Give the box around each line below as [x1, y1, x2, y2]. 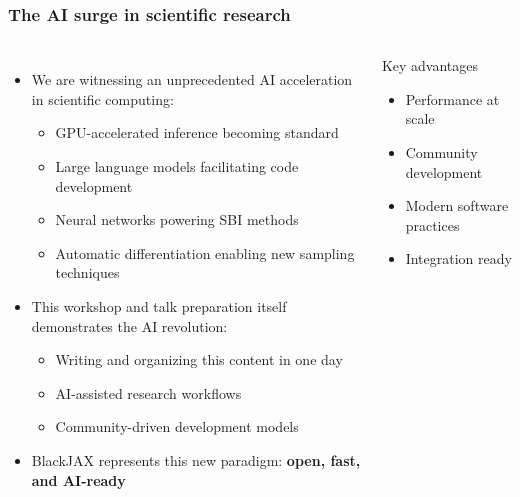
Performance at [405, 88, 500, 109]
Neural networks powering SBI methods [55, 209, 299, 230]
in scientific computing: [31, 88, 174, 109]
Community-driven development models [55, 416, 299, 437]
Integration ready [405, 248, 512, 269]
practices [405, 214, 460, 235]
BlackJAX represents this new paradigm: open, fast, [31, 449, 361, 470]
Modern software [405, 195, 509, 216]
